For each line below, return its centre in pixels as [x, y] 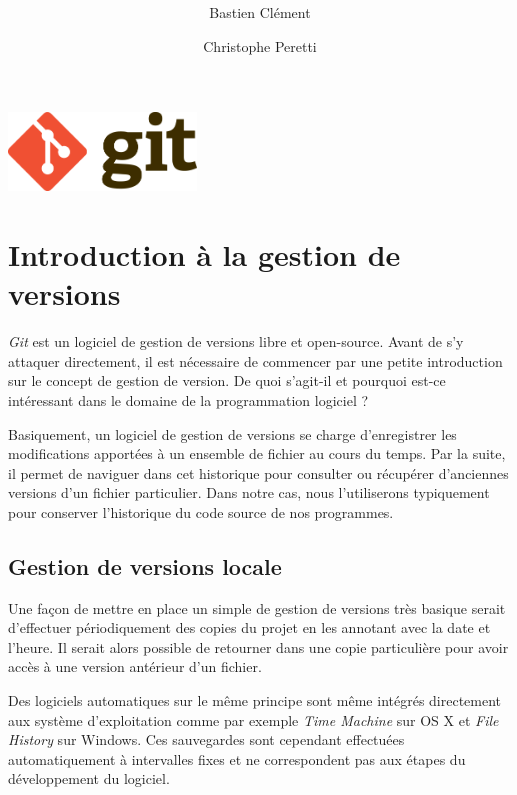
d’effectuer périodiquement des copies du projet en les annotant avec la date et [249, 627]
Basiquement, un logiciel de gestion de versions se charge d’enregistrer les [232, 433]
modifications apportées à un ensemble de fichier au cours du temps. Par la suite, [257, 453]
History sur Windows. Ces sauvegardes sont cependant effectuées [206, 739]
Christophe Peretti [260, 45]
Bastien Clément [260, 12]
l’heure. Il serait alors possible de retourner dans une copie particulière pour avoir [258, 646]
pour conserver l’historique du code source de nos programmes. [201, 511]
